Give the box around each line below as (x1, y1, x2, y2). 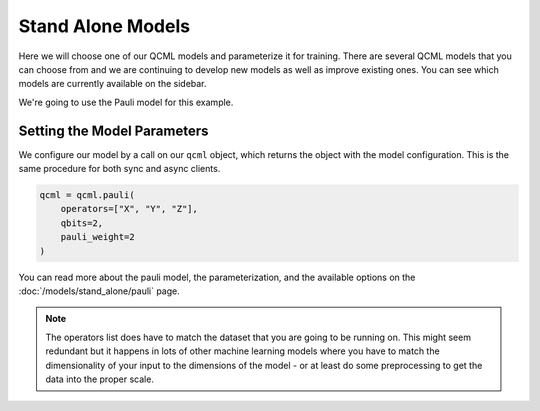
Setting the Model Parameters (18, 122, 209, 139)
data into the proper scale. (45, 373, 155, 385)
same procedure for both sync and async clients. (18, 163, 221, 175)
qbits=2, (60, 217, 104, 229)
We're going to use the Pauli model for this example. (18, 96, 234, 108)
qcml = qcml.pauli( (39, 190, 135, 200)
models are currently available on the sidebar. (18, 78, 207, 90)
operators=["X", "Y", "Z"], (60, 203, 199, 215)
